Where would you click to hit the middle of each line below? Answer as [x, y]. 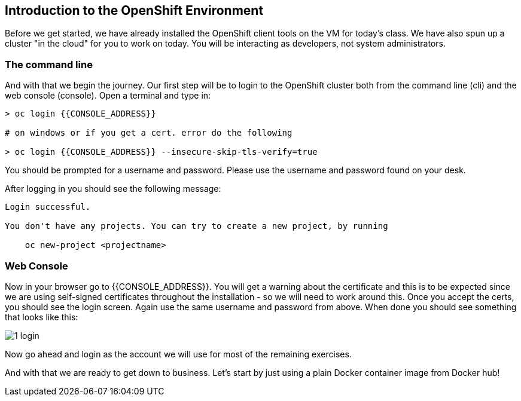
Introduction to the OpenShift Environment [134, 10]
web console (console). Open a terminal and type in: [108, 96]
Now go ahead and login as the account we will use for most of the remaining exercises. [178, 354]
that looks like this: [42, 317]
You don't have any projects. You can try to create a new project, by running [196, 226]
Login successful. [48, 207]
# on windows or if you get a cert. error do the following [149, 133]
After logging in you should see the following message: [113, 189]
